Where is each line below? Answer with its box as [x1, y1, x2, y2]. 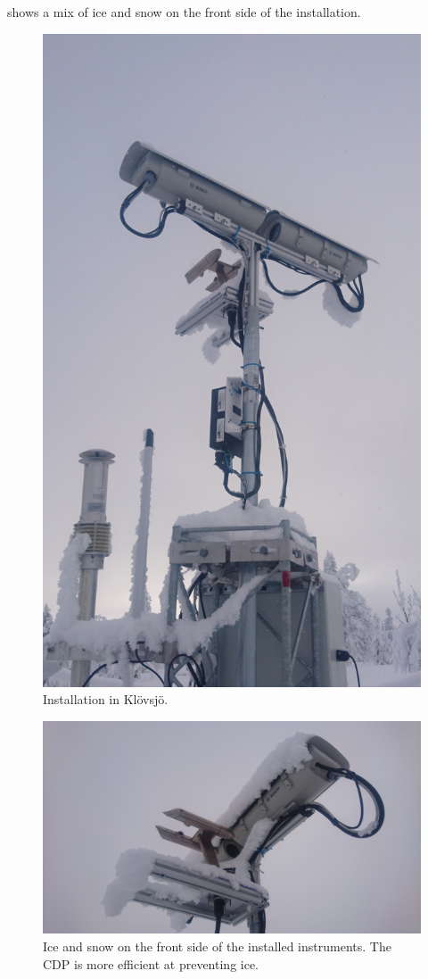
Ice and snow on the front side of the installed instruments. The [43, 937, 391, 956]
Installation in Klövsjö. [43, 690, 169, 709]
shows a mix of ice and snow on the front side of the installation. [7, 3, 361, 21]
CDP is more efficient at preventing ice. [43, 954, 259, 973]
